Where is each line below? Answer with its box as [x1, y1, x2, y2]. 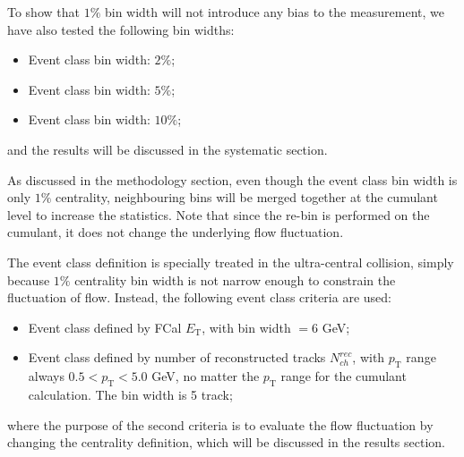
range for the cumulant [280, 367, 407, 385]
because [7, 270, 50, 289]
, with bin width [202, 317, 291, 336]
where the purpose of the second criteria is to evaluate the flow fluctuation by [7, 415, 434, 434]
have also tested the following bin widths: [7, 20, 235, 38]
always [28, 367, 64, 385]
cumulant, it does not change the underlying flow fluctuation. [7, 223, 344, 241]
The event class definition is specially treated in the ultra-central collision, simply [7, 252, 454, 271]
